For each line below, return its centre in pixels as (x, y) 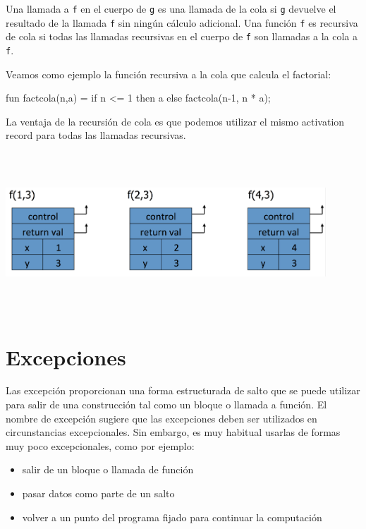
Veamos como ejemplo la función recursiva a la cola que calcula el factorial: (169, 74)
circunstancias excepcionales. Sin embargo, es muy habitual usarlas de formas (173, 432)
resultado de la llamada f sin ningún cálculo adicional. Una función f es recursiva (182, 22)
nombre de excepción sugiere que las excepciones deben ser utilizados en (161, 418)
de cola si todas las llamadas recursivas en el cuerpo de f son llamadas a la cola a (182, 36)
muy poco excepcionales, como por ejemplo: (100, 445)
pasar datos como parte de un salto (98, 493)
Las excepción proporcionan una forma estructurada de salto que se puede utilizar (183, 390)
